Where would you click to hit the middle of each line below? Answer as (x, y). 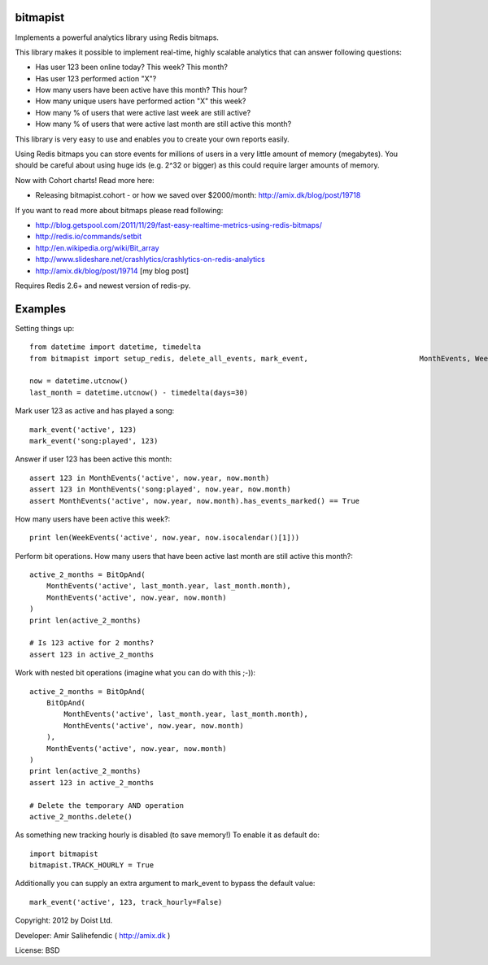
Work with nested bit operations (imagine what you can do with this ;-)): (135, 673)
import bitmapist (64, 854)
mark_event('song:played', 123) (94, 441)
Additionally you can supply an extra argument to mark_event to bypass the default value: (165, 884)
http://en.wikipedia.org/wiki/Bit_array (97, 247)
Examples (41, 309)
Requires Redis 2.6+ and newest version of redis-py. (103, 286)
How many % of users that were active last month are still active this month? (163, 124)
